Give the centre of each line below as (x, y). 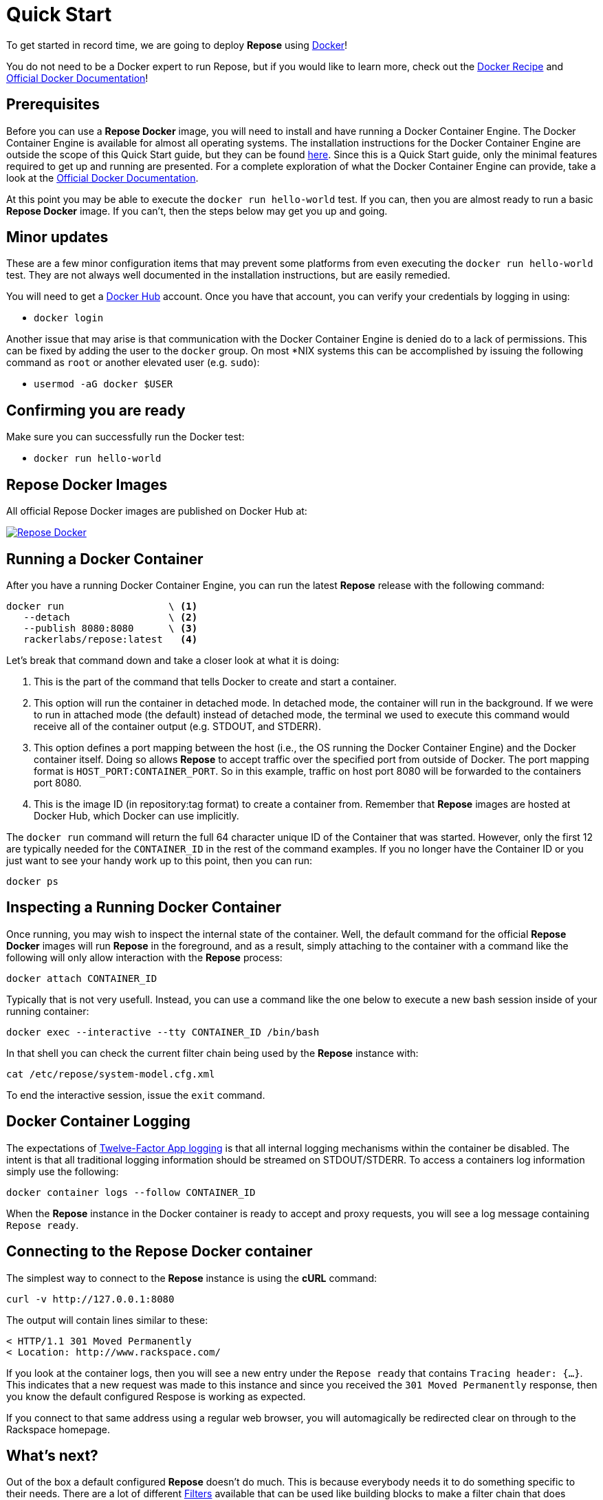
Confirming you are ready (96, 410)
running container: (48, 1011)
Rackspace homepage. (58, 1429)
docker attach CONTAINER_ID (82, 978)
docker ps (32, 881)
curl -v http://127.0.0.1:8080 (90, 1299)
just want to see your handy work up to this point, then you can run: (159, 860)
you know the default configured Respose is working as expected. (156, 1396)
